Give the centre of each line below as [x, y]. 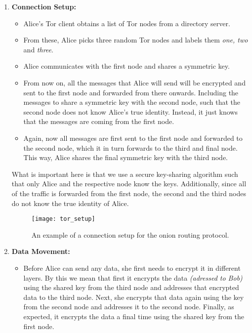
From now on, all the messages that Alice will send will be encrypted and [134, 82]
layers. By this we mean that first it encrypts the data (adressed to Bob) [133, 277]
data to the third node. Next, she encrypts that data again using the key [134, 297]
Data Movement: [41, 251]
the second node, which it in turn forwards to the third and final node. [130, 147]
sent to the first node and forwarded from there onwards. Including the [131, 92]
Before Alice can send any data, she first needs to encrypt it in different [132, 268]
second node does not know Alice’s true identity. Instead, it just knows [130, 111]
